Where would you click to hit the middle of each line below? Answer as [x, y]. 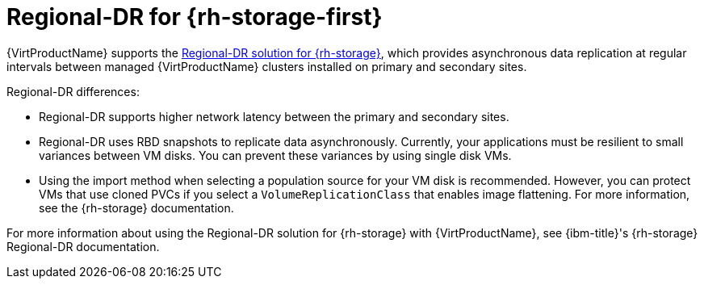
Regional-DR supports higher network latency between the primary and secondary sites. [274, 116]
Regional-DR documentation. [83, 246]
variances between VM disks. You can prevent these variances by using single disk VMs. [275, 155]
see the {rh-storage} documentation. [136, 207]
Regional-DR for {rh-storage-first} [195, 17]
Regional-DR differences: [73, 91]
